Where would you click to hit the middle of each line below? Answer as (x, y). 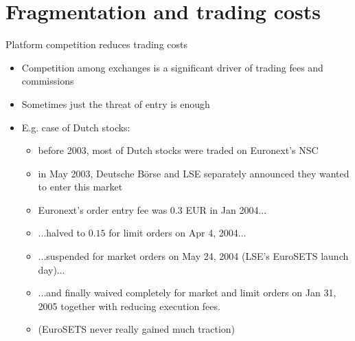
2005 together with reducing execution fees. (129, 306)
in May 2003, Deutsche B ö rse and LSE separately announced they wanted (194, 173)
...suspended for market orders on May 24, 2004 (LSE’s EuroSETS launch (193, 256)
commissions (48, 81)
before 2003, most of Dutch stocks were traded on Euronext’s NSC (178, 150)
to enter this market (80, 187)
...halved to (62, 233)
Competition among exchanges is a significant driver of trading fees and (172, 67)
